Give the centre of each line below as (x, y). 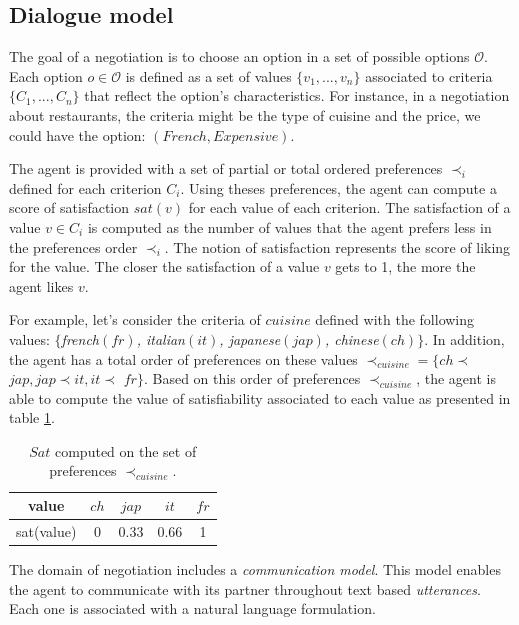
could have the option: (77, 134)
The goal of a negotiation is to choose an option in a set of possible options (239, 56)
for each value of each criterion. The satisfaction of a (349, 207)
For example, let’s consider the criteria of (135, 319)
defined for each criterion (85, 187)
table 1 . (32, 417)
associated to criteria (429, 75)
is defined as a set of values (208, 75)
